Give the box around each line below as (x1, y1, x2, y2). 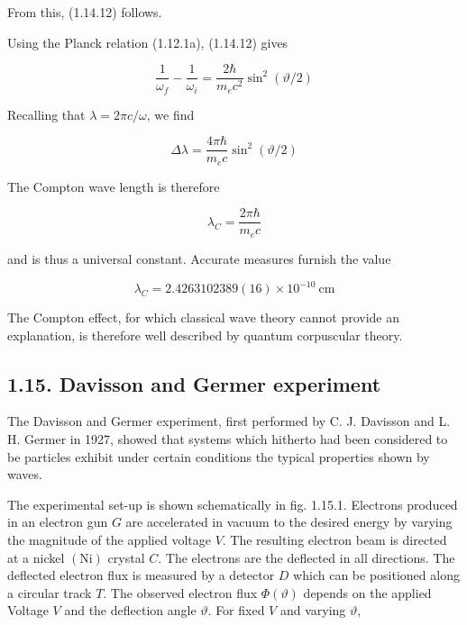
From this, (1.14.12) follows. (7, 3, 162, 21)
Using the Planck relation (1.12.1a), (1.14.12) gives (7, 32, 288, 51)
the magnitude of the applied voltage (7, 530, 211, 548)
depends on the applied (303, 583, 432, 602)
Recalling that (7, 104, 86, 123)
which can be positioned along (293, 566, 460, 584)
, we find (146, 104, 195, 123)
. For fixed (207, 601, 265, 620)
